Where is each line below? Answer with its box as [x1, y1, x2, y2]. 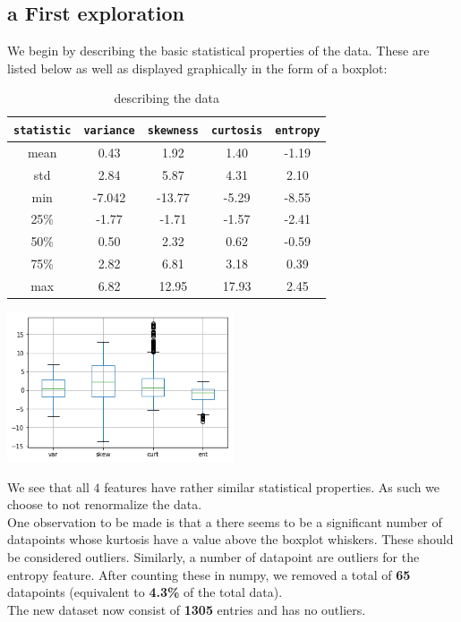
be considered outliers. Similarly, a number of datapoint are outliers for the [7, 547, 420, 566]
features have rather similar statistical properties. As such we [104, 477, 440, 496]
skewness [147, 124, 199, 137]
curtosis [211, 124, 263, 137]
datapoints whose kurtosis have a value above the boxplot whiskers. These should [7, 530, 454, 549]
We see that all [7, 477, 90, 496]
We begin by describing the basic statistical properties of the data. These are [7, 41, 430, 60]
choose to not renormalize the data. [7, 495, 202, 514]
